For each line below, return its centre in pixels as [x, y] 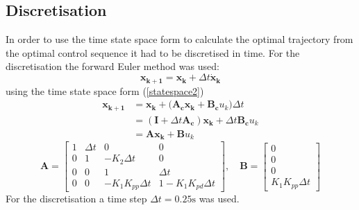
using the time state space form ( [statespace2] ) [105, 90]
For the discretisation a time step [76, 199]
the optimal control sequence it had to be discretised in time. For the [153, 52]
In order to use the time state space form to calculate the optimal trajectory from [179, 39]
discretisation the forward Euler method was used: [112, 66]
